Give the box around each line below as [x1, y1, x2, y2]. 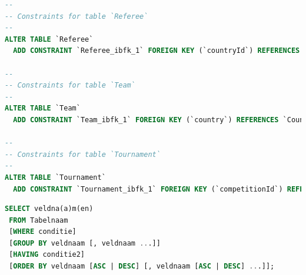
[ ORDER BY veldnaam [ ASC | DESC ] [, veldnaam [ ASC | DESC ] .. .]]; [9, 262, 275, 271]
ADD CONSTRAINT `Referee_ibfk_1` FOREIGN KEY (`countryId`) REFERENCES [13, 46, 300, 55]
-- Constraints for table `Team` [5, 81, 135, 90]
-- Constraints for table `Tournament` [5, 150, 161, 159]
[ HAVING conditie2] [9, 250, 85, 259]
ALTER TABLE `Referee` [5, 35, 94, 43]
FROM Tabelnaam [9, 216, 68, 224]
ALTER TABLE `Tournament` [5, 173, 106, 182]
